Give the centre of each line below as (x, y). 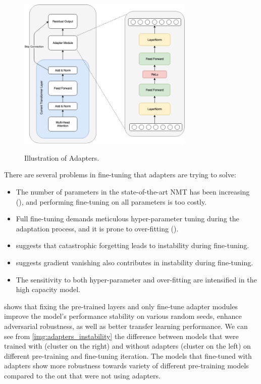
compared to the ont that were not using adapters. (82, 375)
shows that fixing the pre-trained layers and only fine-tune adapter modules (121, 306)
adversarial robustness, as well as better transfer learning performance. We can (126, 326)
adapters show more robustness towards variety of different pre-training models (126, 366)
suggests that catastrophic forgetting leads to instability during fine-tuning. (133, 245)
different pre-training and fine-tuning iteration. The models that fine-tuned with (128, 355)
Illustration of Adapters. (62, 157)
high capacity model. (48, 289)
